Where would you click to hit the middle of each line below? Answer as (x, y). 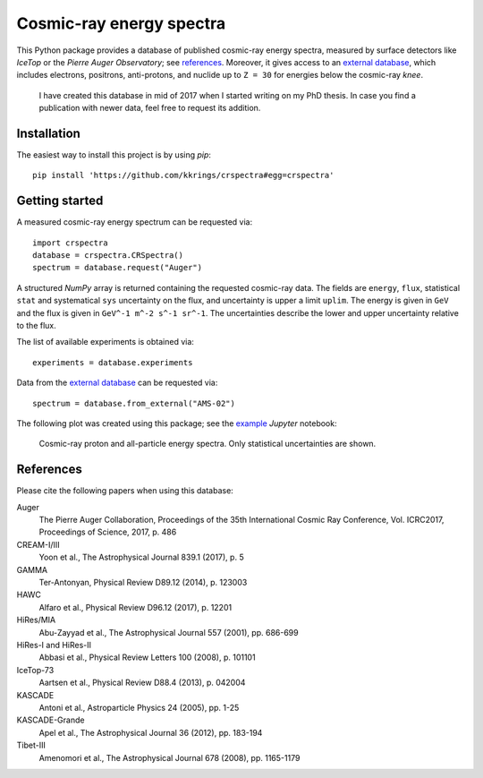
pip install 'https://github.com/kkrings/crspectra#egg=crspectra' (183, 175)
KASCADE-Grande (51, 720)
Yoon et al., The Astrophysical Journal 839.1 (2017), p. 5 (142, 557)
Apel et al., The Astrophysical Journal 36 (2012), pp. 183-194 (151, 732)
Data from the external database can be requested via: (117, 383)
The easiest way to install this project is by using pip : (114, 155)
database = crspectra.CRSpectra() (108, 256)
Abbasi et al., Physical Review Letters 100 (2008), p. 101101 (147, 657)
